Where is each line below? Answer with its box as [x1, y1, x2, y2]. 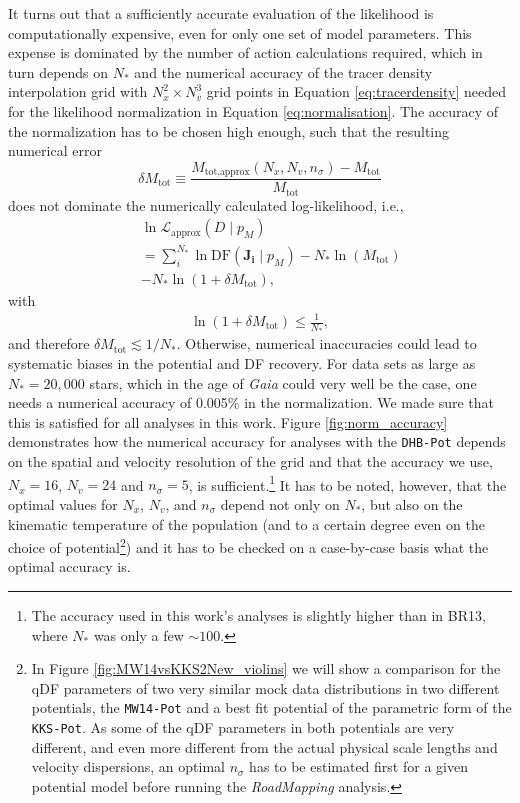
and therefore [8, 333, 90, 354]
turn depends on [8, 61, 109, 82]
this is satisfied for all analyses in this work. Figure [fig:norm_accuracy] [8, 411, 448, 432]
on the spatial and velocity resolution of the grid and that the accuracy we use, [8, 451, 493, 472]
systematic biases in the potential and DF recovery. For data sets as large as [8, 353, 476, 374]
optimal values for [8, 493, 118, 514]
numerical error [8, 140, 102, 161]
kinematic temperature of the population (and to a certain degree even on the [8, 513, 485, 534]
